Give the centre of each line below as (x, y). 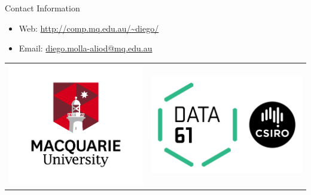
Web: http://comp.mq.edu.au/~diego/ (89, 28)
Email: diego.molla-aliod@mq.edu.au (86, 48)
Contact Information (42, 8)
